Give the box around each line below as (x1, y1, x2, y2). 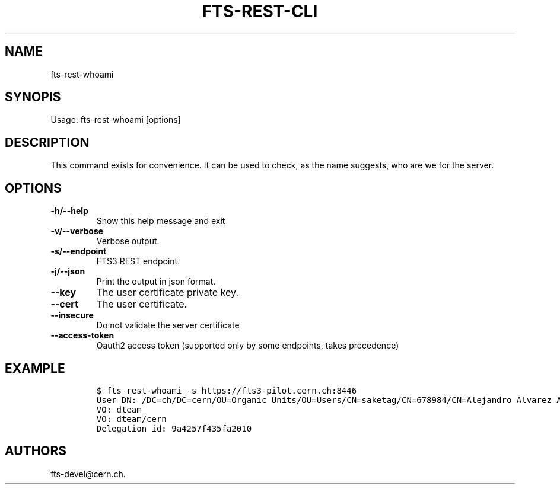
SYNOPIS (5, 90, 61, 105)
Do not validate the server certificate (96, 320, 240, 331)
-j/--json (50, 266, 85, 277)
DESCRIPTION (5, 135, 90, 150)
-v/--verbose (50, 226, 104, 236)
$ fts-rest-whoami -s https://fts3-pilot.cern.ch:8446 (96, 385, 357, 395)
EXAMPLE (5, 360, 65, 376)
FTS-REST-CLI (202, 1, 318, 21)
